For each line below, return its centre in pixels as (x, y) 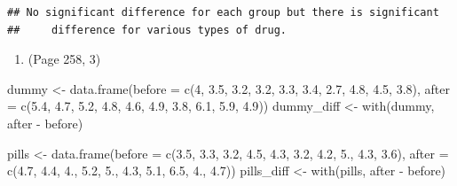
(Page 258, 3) (64, 59)
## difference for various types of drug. (147, 30)
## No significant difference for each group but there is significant (223, 12)
